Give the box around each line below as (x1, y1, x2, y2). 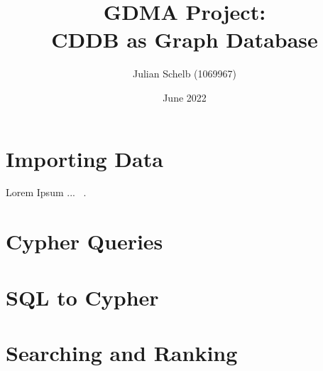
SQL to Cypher (6, 282, 159, 311)
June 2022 (163, 90, 207, 104)
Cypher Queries (6, 227, 163, 256)
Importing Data (6, 144, 163, 173)
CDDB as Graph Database (51, 25, 318, 54)
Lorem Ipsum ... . (6, 185, 87, 200)
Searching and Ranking (6, 338, 238, 367)
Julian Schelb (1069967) (132, 66, 237, 81)
